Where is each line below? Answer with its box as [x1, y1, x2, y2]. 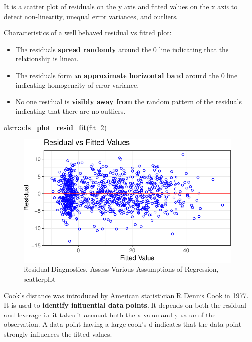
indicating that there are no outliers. [15, 105, 126, 116]
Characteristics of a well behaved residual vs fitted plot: [4, 27, 172, 38]
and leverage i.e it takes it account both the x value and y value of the [4, 309, 216, 319]
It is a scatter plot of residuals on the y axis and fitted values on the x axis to [4, 1, 238, 11]
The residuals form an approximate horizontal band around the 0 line [15, 70, 238, 80]
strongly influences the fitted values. [4, 329, 112, 339]
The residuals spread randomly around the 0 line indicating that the [15, 44, 229, 54]
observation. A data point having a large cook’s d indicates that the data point [4, 319, 242, 329]
